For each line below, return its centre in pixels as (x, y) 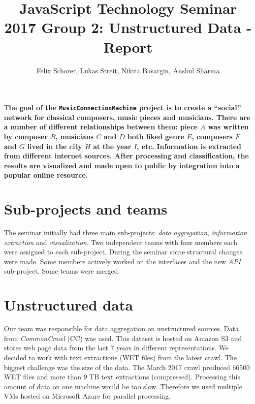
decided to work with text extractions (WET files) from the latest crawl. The (121, 357)
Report (128, 47)
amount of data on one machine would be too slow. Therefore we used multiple (123, 386)
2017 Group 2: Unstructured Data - (128, 27)
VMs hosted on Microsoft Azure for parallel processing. (87, 396)
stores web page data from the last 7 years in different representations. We (116, 348)
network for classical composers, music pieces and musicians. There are (127, 117)
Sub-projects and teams (86, 209)
